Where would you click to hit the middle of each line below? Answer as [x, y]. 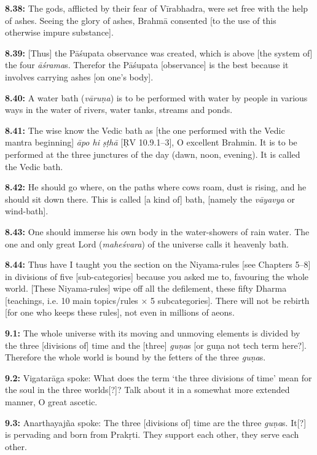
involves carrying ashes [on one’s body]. [79, 76]
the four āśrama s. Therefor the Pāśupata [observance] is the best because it [147, 65]
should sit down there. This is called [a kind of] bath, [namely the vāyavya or [150, 199]
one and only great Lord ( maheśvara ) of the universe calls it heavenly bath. [147, 243]
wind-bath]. [27, 211]
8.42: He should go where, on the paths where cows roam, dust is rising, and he [156, 187]
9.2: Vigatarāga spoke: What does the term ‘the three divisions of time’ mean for [158, 377]
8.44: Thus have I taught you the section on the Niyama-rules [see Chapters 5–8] [158, 264]
